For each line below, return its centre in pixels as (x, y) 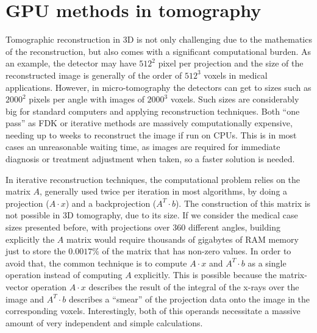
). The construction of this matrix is (243, 203)
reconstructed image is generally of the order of (94, 75)
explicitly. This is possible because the (205, 275)
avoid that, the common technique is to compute (96, 263)
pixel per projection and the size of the (231, 63)
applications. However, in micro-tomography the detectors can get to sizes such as (158, 87)
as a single (267, 263)
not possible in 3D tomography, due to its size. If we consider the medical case (152, 215)
